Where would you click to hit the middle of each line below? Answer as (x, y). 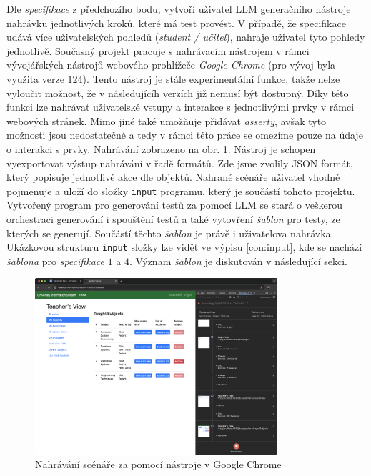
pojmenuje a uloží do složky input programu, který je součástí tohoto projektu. (181, 190)
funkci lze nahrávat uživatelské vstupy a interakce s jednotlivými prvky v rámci (180, 107)
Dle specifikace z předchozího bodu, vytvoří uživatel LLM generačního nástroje (179, 9)
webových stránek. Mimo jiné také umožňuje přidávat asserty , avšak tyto (167, 120)
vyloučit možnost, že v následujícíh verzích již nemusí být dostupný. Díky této (178, 93)
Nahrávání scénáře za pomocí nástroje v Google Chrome (158, 464)
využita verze (35, 78)
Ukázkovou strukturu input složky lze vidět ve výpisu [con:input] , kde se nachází (184, 247)
